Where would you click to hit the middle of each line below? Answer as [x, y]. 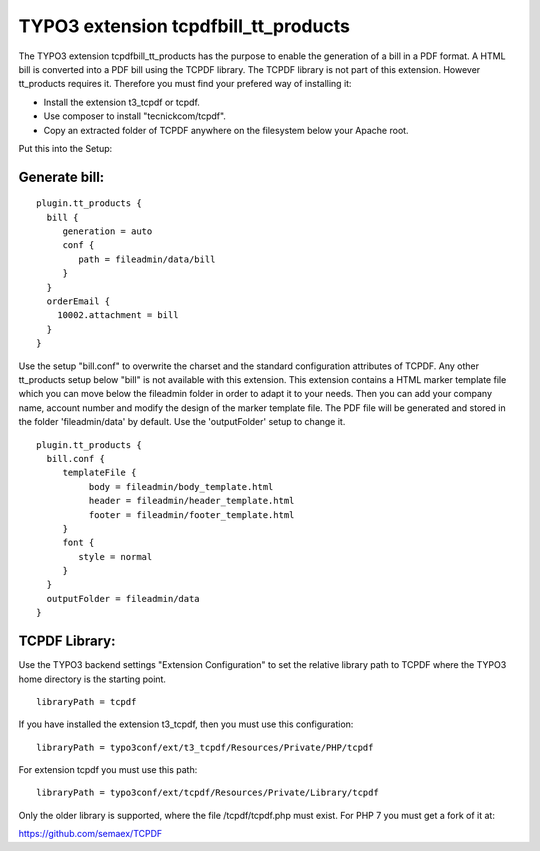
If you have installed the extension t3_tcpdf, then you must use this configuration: [186, 724]
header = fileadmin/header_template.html [191, 501]
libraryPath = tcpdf [86, 701]
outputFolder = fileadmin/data [123, 598]
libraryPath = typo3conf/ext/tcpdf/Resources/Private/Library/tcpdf [207, 793]
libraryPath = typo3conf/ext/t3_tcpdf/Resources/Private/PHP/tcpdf [205, 747]
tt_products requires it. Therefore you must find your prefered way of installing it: [185, 84]
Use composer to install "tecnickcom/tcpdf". [135, 116]
